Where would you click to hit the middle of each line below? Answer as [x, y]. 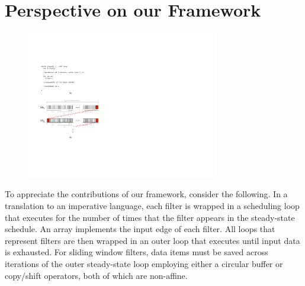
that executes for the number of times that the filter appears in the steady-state [150, 217]
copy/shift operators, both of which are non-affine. [96, 275]
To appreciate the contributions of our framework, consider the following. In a [146, 194]
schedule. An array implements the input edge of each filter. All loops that [140, 229]
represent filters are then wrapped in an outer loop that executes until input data [152, 240]
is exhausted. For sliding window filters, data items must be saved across [137, 252]
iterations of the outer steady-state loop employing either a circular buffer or [144, 263]
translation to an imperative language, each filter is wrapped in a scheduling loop [152, 206]
